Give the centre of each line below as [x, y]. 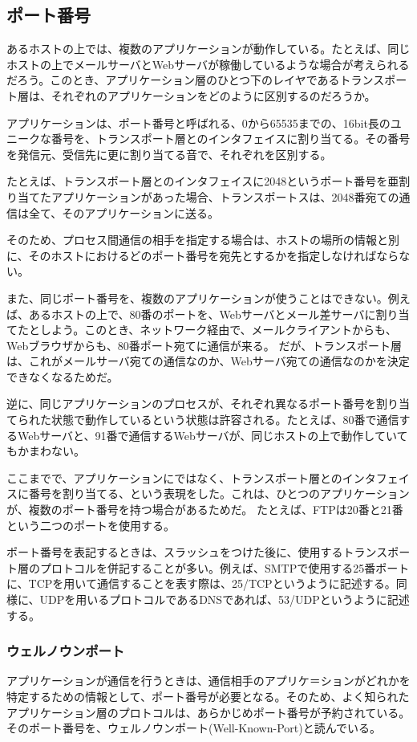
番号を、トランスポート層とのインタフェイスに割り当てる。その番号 [231, 139]
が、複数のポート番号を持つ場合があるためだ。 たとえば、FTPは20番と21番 [205, 510]
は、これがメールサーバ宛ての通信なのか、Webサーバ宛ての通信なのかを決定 [208, 361]
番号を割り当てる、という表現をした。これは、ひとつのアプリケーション [219, 493]
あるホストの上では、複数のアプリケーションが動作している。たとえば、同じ [208, 49]
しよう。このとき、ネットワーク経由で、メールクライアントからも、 [218, 330]
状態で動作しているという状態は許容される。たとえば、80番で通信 [225, 420]
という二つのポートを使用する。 [91, 525]
